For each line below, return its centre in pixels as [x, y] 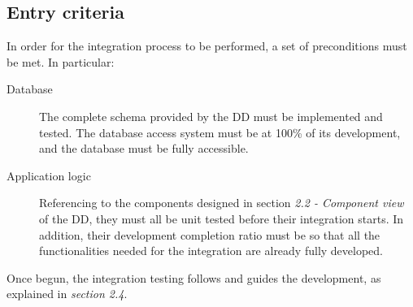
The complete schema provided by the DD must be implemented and [211, 116]
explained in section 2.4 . [67, 294]
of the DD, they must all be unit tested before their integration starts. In [222, 218]
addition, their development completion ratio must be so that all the [210, 234]
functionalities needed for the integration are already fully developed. [211, 251]
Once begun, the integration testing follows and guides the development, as [194, 277]
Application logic [49, 175]
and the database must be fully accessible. [144, 148]
